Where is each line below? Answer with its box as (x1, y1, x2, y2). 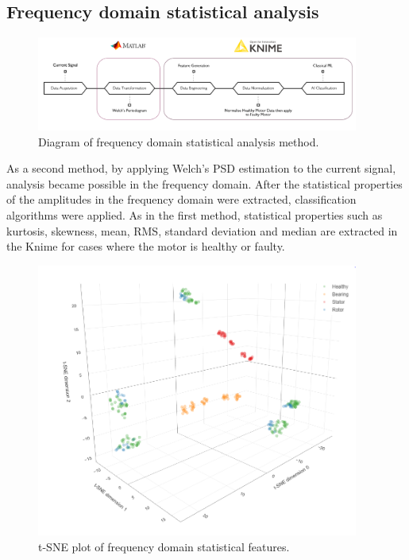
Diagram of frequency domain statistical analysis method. (38, 133, 319, 150)
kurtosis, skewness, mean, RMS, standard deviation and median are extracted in (6, 222, 398, 239)
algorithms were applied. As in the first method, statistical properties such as (6, 206, 383, 223)
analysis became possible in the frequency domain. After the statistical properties (6, 175, 403, 192)
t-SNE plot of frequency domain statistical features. (38, 538, 290, 554)
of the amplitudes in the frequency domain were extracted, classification (6, 191, 357, 208)
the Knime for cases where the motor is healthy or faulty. (6, 238, 285, 255)
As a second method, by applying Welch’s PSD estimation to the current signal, (6, 160, 396, 177)
